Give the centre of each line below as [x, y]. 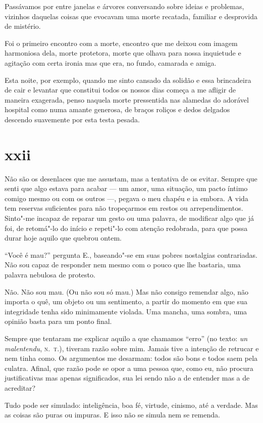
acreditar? [20, 387]
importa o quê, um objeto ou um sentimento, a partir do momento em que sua [126, 301]
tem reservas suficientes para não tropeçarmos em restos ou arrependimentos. [124, 208]
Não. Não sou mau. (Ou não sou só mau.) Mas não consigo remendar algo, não [127, 291]
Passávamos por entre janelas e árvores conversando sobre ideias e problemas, [124, 6]
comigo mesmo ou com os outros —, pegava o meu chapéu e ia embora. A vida [126, 198]
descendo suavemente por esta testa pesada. [72, 119]
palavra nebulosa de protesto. [50, 274]
